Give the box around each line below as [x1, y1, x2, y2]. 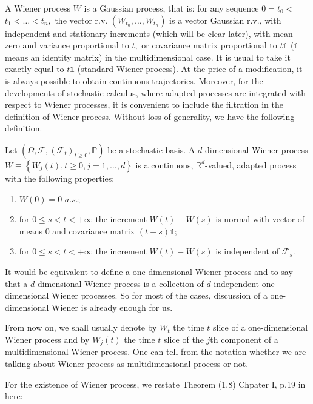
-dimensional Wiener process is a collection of [35, 277, 204, 290]
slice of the [164, 333, 204, 345]
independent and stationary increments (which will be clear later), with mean [5, 27, 293, 39]
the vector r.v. [55, 13, 108, 26]
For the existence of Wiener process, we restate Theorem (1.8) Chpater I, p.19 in [5, 377, 306, 390]
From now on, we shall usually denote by [5, 321, 157, 334]
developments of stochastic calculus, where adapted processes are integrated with [5, 86, 306, 99]
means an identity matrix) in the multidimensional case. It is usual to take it [5, 50, 291, 63]
